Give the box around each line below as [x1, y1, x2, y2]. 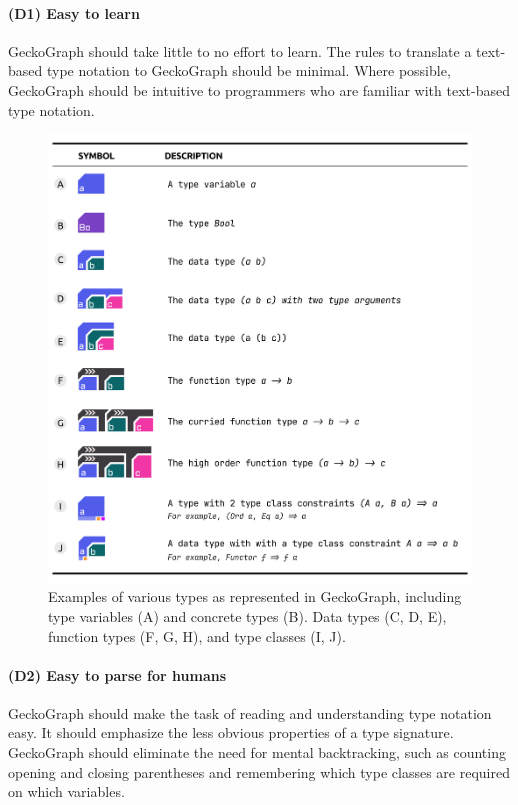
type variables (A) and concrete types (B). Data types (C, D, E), [48, 605, 447, 626]
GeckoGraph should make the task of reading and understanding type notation [8, 702, 492, 723]
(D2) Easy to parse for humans [8, 664, 227, 685]
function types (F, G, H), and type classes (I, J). [48, 625, 346, 646]
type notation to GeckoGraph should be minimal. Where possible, [46, 60, 451, 81]
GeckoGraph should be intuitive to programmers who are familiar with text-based [8, 79, 510, 100]
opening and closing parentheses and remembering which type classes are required [8, 761, 510, 782]
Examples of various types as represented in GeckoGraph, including [48, 586, 462, 607]
